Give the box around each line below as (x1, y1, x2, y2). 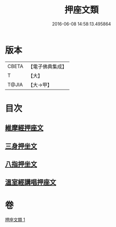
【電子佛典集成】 (28, 63, 67, 70)
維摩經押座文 (5, 124, 44, 132)
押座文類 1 (5, 217, 25, 223)
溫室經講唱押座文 (5, 178, 56, 186)
